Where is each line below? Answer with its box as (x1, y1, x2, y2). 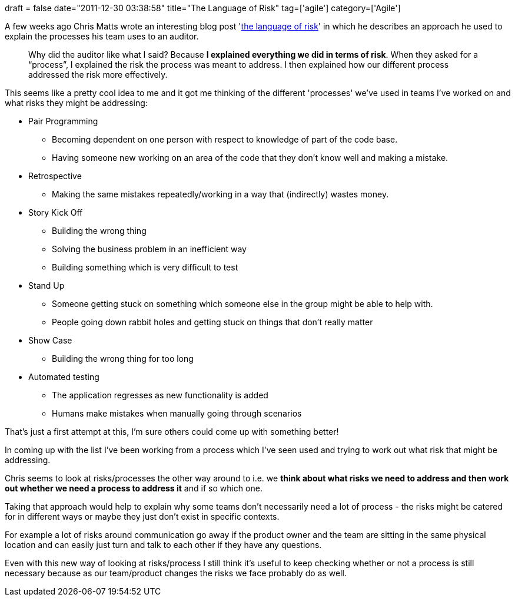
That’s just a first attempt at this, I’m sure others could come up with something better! (5, 427, 339, 437)
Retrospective (28, 171, 82, 181)
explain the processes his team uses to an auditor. (5, 31, 199, 41)
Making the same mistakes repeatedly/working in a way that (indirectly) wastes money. (52, 189, 389, 199)
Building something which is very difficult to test (52, 262, 238, 272)
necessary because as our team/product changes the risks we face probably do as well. (5, 568, 347, 578)
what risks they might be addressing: (5, 98, 148, 108)
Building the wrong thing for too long (52, 354, 194, 364)
